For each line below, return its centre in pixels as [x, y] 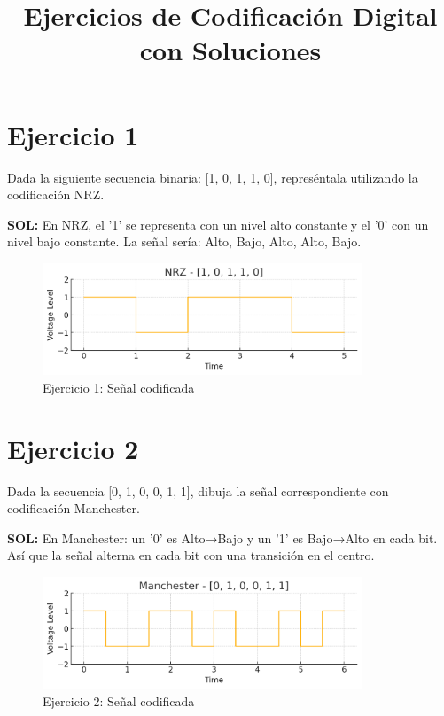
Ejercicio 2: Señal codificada [119, 700]
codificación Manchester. [74, 508]
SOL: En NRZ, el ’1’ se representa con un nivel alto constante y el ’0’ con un [218, 224]
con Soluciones [230, 50]
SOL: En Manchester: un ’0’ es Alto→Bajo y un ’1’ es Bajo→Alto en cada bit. [222, 537]
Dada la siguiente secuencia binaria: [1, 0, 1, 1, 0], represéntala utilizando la [213, 177]
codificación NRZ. [56, 195]
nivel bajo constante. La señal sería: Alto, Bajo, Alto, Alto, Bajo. [184, 241]
